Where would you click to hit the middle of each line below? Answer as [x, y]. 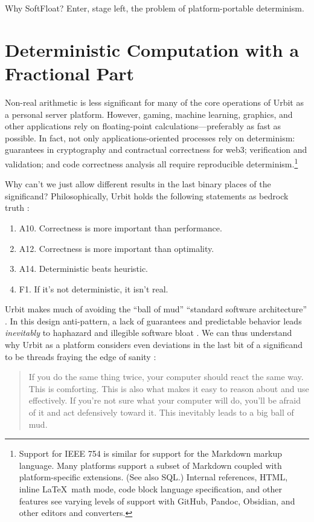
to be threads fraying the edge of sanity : [81, 356]
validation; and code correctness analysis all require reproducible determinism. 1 [152, 163]
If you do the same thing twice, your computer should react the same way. [166, 377]
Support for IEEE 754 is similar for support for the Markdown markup [151, 453]
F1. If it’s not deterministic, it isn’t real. [94, 288]
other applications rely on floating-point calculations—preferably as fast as [143, 126]
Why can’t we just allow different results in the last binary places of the [138, 184]
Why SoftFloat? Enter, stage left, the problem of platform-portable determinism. [155, 8]
